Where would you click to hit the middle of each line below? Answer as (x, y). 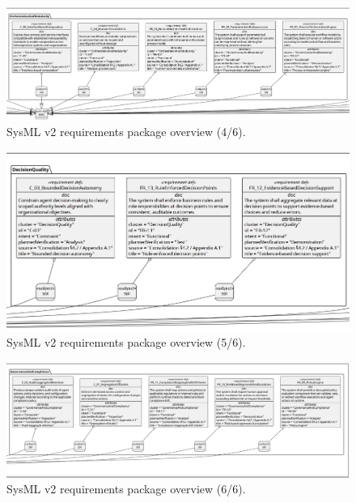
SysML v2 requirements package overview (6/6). (126, 489)
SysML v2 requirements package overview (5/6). (126, 342)
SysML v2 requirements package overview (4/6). (126, 132)
